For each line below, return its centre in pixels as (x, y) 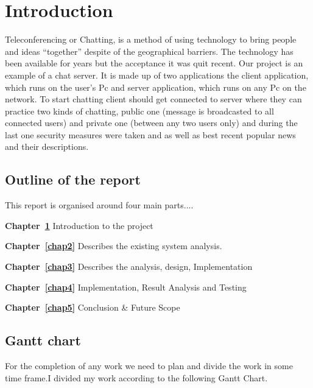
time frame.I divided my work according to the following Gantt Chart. (136, 377)
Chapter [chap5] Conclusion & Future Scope (93, 307)
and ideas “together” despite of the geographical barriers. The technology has (149, 51)
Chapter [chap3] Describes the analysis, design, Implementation (129, 266)
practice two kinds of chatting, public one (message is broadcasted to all (139, 111)
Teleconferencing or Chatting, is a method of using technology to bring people (151, 39)
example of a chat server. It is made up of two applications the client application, (157, 75)
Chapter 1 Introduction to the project (79, 225)
